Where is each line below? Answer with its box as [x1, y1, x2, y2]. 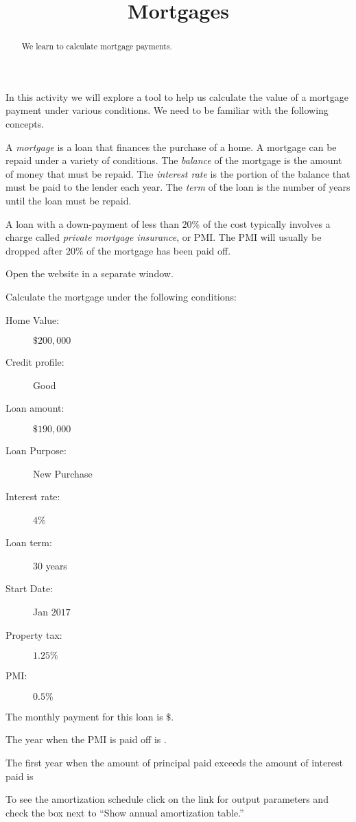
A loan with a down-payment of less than [5, 216, 179, 231]
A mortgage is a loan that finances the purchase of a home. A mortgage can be [5, 139, 337, 154]
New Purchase [33, 466, 93, 480]
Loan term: [5, 535, 52, 550]
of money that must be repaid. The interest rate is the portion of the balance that [5, 166, 351, 180]
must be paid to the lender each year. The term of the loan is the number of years [5, 180, 351, 194]
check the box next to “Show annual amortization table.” [5, 805, 244, 819]
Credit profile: [5, 355, 64, 369]
